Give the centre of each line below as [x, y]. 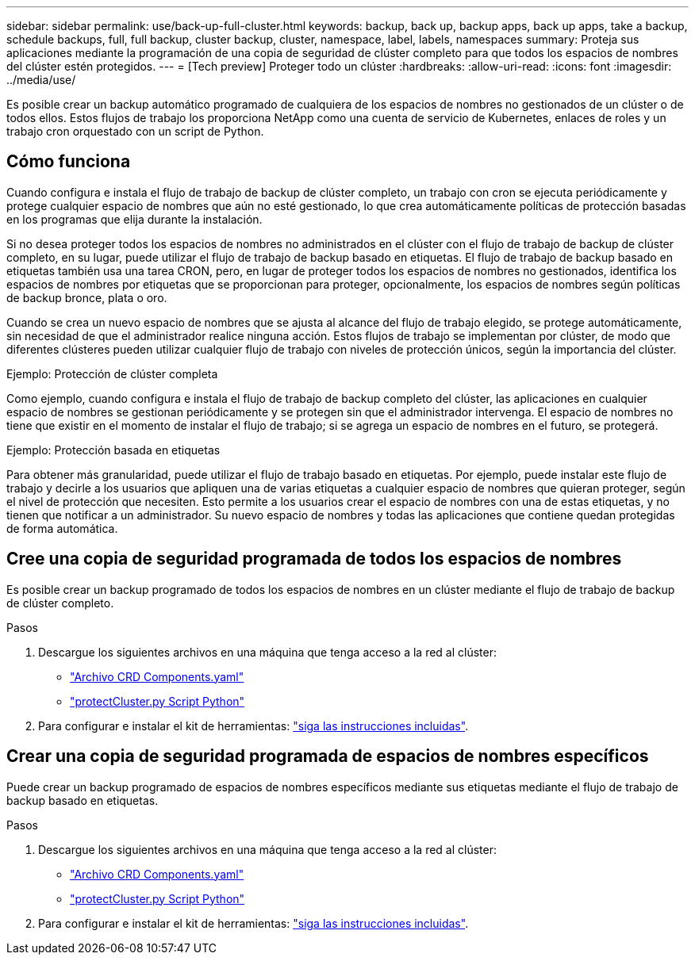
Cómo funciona [69, 162]
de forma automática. [62, 528]
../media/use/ [41, 80]
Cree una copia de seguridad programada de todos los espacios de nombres [314, 559]
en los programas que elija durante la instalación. [134, 219]
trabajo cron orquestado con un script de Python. [135, 131]
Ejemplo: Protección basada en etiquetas [113, 450]
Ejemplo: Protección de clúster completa [112, 373]
